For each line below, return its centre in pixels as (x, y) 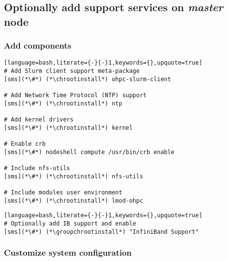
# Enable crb (25, 144)
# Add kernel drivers (39, 119)
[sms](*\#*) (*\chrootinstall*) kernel (68, 128)
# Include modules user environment (63, 192)
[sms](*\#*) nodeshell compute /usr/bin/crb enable (89, 152)
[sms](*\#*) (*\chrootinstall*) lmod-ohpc (74, 200)
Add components (38, 45)
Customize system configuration (68, 252)
